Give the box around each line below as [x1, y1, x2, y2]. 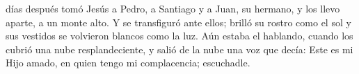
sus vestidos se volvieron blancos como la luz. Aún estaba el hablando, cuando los [6, 28, 353, 43]
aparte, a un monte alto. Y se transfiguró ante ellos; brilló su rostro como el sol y [6, 15, 351, 29]
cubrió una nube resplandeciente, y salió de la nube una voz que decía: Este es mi [6, 41, 353, 56]
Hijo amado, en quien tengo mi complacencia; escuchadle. [6, 55, 250, 70]
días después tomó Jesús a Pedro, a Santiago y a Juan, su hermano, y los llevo [6, 1, 340, 15]
